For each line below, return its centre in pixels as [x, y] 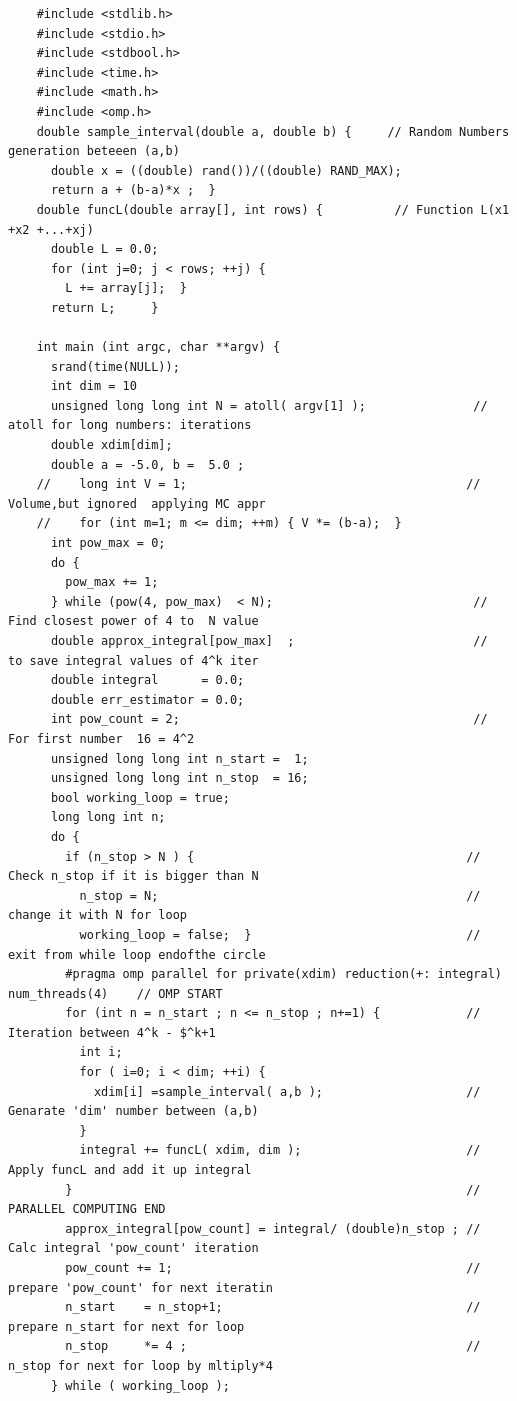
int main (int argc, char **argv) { [158, 347]
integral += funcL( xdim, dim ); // [280, 1150]
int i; [101, 1052]
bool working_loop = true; [140, 797]
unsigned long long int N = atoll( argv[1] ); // [269, 405]
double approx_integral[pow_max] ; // [269, 641]
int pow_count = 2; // [269, 719]
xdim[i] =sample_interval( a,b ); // [287, 1091]
